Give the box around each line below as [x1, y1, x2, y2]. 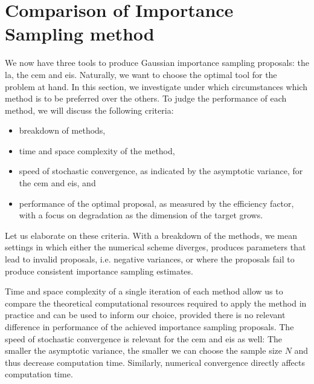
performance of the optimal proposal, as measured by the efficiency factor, [19, 197, 294, 209]
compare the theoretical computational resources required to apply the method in [5, 296, 307, 309]
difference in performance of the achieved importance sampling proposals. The [5, 321, 294, 333]
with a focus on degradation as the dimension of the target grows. [19, 209, 263, 221]
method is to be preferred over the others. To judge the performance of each [5, 92, 287, 105]
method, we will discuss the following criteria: [5, 103, 174, 116]
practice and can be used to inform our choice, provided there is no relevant [5, 308, 286, 321]
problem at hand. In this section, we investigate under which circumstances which [5, 80, 307, 93]
